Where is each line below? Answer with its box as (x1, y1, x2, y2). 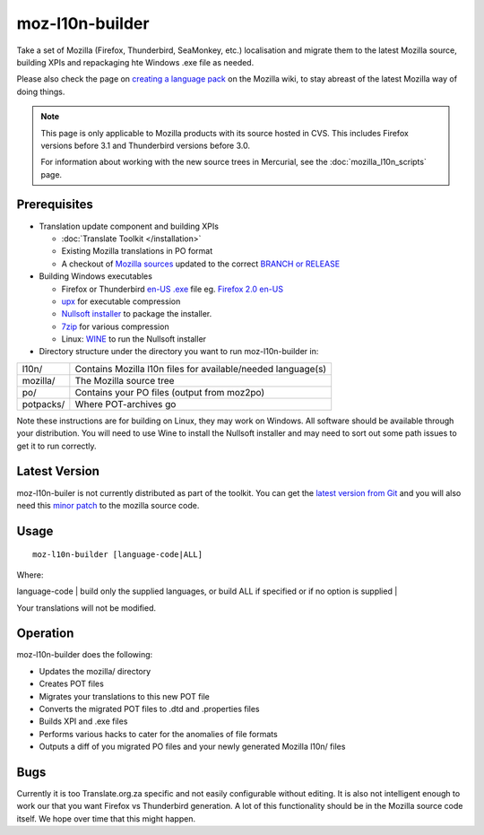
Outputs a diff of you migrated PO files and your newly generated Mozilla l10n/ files (39, 741, 346, 752)
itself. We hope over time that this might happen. (16, 813, 196, 824)
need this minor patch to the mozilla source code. (16, 500, 200, 510)
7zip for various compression (61, 321, 169, 332)
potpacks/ (22, 397, 65, 410)
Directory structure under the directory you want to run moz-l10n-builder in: (39, 346, 319, 357)
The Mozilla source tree (74, 374, 175, 387)
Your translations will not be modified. (16, 602, 157, 613)
